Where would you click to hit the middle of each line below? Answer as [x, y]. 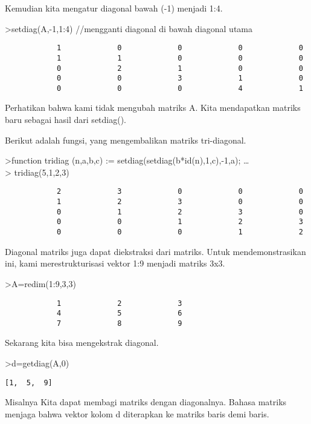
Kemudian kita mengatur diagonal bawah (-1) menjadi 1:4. [114, 8]
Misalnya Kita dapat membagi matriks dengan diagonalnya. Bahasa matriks [146, 402]
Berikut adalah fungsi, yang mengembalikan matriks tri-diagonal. [126, 140]
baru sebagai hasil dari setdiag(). [66, 120]
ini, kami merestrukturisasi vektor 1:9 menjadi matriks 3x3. [115, 263]
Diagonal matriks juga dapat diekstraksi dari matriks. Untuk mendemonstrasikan [155, 251]
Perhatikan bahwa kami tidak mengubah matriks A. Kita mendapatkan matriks [153, 108]
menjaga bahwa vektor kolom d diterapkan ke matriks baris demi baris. [137, 413]
